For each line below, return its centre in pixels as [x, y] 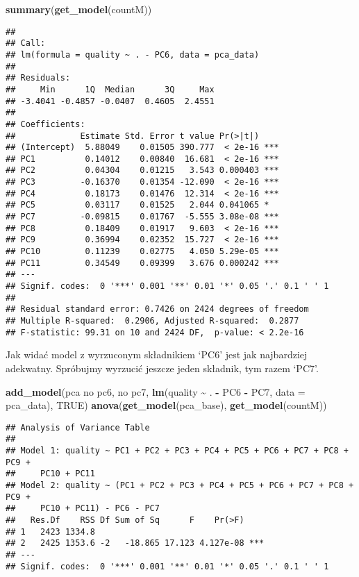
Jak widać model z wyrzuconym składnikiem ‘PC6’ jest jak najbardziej [157, 354]
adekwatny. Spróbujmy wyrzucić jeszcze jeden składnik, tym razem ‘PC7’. [162, 368]
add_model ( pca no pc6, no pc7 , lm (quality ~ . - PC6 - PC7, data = [156, 391]
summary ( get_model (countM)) [79, 9]
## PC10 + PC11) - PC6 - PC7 [83, 509]
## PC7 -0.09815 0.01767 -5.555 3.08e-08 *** [142, 217]
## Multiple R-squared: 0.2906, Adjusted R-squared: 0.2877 [152, 321]
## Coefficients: [45, 124]
